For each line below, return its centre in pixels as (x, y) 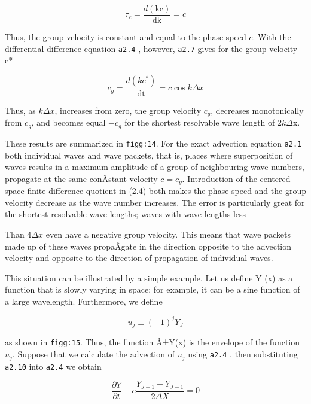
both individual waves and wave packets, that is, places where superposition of (149, 155)
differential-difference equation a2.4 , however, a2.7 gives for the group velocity (151, 48)
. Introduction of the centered (236, 178)
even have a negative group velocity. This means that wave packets (168, 234)
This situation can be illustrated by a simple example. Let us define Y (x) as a (149, 277)
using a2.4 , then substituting (243, 354)
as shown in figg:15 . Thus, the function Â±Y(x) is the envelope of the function (153, 342)
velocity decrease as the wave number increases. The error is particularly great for (155, 202)
